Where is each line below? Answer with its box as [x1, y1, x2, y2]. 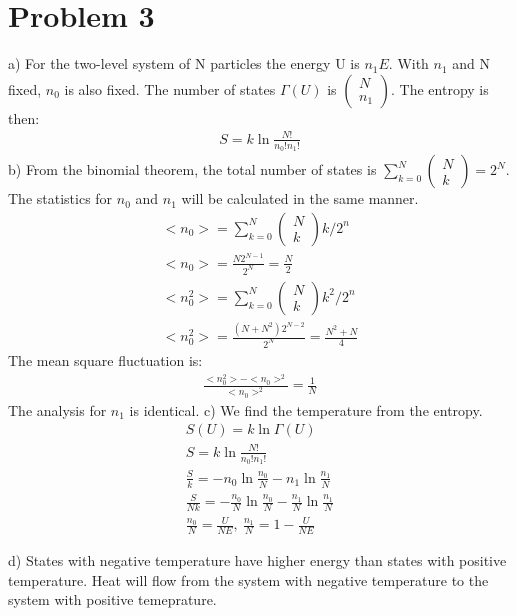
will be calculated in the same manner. [181, 188, 419, 209]
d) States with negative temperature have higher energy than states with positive [8, 550, 507, 571]
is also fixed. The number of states [64, 78, 276, 99]
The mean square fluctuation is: [8, 349, 203, 370]
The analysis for [8, 399, 107, 420]
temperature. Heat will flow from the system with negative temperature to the [8, 569, 489, 590]
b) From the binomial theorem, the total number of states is [8, 159, 377, 180]
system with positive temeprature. [8, 589, 217, 610]
